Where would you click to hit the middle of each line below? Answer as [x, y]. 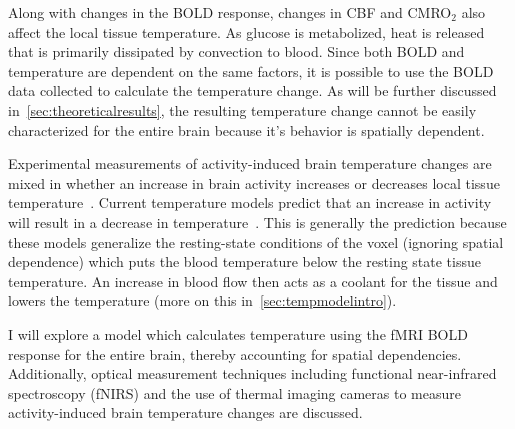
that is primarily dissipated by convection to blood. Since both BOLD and [236, 51]
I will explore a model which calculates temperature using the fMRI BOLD [238, 333]
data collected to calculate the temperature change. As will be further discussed [252, 90]
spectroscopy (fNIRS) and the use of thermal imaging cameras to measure [234, 392]
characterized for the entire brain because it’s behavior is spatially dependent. [246, 129]
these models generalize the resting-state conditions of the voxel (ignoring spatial [256, 241]
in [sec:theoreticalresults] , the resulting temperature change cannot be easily [242, 109]
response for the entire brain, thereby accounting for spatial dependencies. [235, 353]
